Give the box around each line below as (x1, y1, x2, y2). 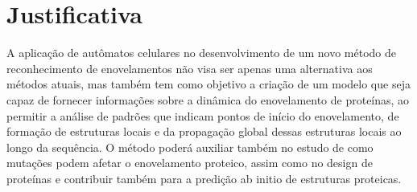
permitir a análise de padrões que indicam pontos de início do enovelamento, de (6, 107, 399, 124)
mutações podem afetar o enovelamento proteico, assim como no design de (6, 154, 373, 171)
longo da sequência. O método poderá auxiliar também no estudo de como (6, 138, 374, 155)
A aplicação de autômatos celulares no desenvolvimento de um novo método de (6, 44, 396, 61)
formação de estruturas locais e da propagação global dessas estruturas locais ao (6, 123, 402, 140)
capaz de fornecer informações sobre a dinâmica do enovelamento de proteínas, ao (6, 91, 410, 108)
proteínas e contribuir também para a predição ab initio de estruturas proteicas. (6, 170, 402, 186)
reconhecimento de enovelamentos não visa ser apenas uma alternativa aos (6, 59, 373, 76)
